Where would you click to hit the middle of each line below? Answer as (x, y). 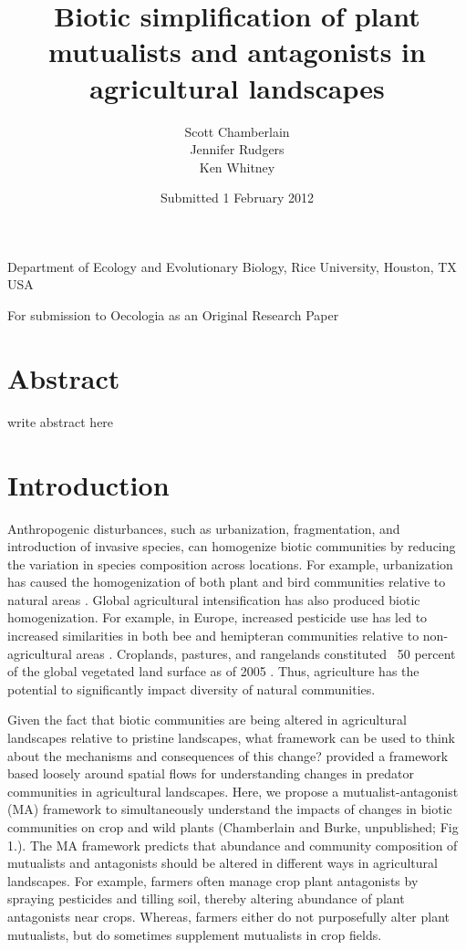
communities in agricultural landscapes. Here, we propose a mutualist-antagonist (233, 791)
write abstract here (61, 421)
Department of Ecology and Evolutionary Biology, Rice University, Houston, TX (232, 266)
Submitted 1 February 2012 (237, 198)
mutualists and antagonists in (237, 52)
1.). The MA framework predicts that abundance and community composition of (233, 845)
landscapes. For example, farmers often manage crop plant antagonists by (213, 880)
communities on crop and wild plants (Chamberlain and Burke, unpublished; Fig (233, 827)
